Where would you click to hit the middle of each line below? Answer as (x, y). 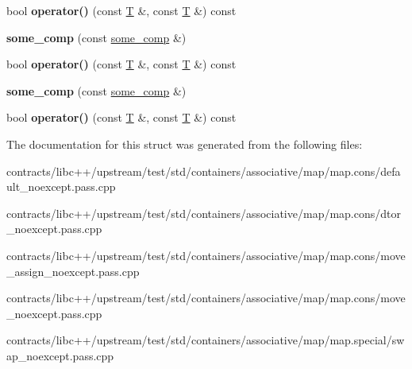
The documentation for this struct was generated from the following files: (185, 144)
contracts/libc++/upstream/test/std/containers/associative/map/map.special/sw (206, 340)
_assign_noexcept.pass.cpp (73, 271)
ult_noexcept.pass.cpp (61, 186)
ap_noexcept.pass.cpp (60, 355)
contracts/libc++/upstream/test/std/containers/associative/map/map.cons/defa (204, 171)
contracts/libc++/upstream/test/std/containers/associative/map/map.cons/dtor (204, 213)
